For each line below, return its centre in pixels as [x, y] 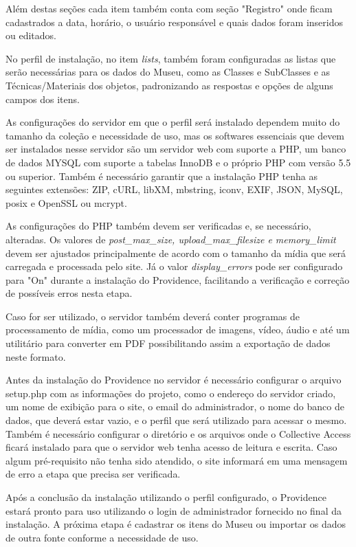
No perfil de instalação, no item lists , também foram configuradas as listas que [171, 58]
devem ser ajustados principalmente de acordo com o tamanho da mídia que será [176, 253]
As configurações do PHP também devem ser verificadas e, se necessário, [158, 226]
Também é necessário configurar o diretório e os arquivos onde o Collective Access [178, 433]
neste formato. [36, 356]
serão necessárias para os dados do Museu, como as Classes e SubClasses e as [168, 72]
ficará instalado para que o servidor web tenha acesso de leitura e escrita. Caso [171, 447]
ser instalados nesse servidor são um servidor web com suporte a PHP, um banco [176, 149]
